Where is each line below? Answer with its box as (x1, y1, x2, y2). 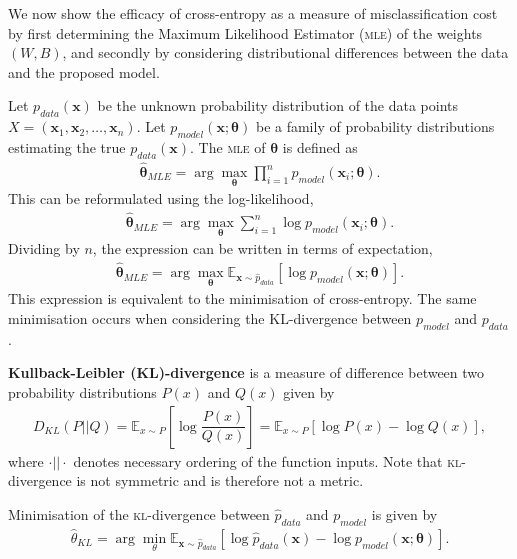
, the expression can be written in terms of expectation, (92, 238, 433, 259)
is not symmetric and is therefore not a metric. (76, 470, 364, 491)
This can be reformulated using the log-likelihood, (8, 188, 314, 209)
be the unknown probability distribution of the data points (97, 95, 458, 116)
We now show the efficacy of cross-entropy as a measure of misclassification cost (8, 3, 498, 23)
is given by (371, 503, 438, 524)
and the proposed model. (8, 61, 160, 82)
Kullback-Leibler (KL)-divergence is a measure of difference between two (8, 362, 485, 383)
